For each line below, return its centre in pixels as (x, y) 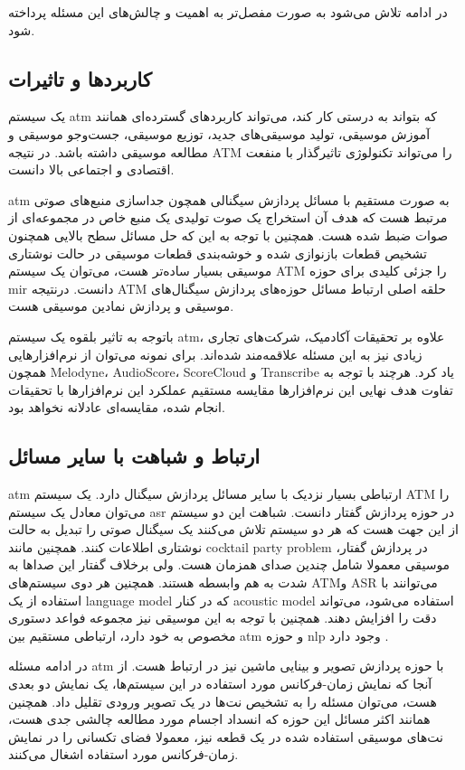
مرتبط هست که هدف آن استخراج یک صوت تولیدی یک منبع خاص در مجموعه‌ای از (228, 217)
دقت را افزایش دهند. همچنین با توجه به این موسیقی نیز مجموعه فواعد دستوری (223, 618)
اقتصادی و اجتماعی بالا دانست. (91, 169)
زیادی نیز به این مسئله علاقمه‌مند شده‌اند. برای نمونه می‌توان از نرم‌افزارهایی (215, 354)
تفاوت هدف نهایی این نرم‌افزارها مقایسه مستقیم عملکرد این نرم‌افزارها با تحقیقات (231, 389)
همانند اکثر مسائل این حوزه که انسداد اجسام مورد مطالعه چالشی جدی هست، (219, 719)
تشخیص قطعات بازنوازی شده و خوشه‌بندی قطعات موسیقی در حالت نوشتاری (218, 253)
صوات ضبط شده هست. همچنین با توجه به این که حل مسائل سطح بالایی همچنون (228, 235)
